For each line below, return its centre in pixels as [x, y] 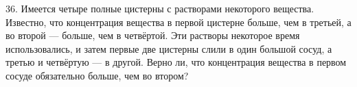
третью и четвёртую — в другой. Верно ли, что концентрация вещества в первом [176, 62]
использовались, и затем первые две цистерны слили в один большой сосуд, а [169, 48]
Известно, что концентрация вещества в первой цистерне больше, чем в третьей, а [178, 22]
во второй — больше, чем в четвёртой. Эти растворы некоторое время [153, 35]
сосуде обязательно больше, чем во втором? [97, 75]
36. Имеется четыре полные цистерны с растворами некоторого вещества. [160, 8]
